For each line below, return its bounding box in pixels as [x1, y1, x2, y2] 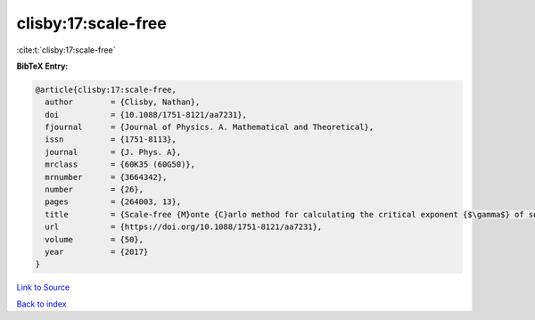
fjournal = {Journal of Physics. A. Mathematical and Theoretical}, [45, 122, 374, 133]
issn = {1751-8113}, [45, 135, 177, 144]
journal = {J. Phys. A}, [45, 147, 182, 157]
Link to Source [16, 282, 70, 293]
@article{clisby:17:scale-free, [35, 85, 177, 94]
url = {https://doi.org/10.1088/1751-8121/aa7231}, [45, 222, 323, 232]
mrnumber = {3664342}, [45, 172, 168, 182]
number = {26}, [45, 185, 144, 195]
